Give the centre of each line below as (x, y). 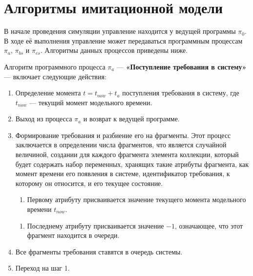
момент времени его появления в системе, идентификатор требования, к (123, 173)
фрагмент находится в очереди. (73, 235)
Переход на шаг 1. (42, 268)
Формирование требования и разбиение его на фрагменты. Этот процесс (123, 135)
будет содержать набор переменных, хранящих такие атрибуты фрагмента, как (132, 164)
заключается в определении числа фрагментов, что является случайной (121, 145)
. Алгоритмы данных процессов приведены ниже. (114, 50)
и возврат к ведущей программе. (131, 119)
